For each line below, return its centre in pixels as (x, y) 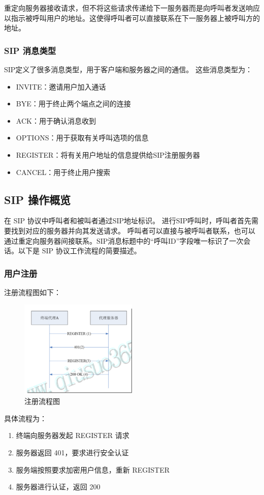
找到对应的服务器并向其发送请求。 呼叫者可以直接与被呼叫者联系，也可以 (133, 230)
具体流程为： (25, 418)
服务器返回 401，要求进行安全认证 (72, 453)
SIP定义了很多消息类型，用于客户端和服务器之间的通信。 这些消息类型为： (128, 69)
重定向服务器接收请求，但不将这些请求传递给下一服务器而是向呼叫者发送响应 (132, 8)
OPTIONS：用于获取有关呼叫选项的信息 (82, 138)
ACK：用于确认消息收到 (56, 120)
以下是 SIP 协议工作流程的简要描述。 (79, 251)
